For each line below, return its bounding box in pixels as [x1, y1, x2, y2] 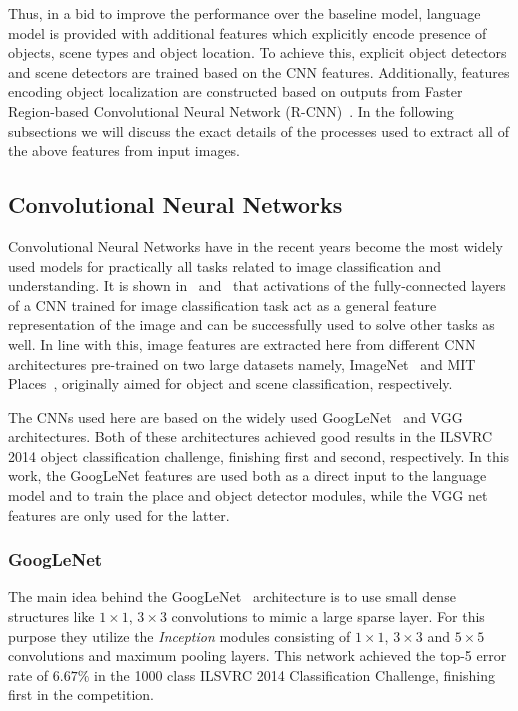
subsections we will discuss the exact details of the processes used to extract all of [8, 120, 509, 141]
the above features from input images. [8, 140, 241, 161]
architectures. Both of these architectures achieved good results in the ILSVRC [8, 426, 493, 447]
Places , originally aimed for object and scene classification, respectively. [8, 373, 453, 394]
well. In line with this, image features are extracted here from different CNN [8, 333, 476, 354]
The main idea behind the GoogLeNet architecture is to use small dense [8, 586, 456, 607]
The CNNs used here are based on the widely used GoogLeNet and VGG [8, 406, 463, 427]
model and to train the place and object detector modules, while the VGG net [8, 485, 488, 506]
